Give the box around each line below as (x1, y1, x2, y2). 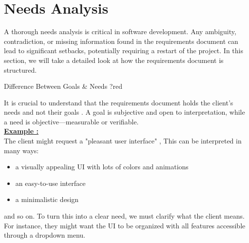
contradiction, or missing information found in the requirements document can (4, 36, 238, 46)
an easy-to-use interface (15, 178, 86, 188)
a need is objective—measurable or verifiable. (4, 116, 139, 126)
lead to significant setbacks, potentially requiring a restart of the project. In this (4, 45, 243, 56)
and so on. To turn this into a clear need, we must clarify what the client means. (4, 211, 245, 221)
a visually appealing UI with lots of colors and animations (15, 162, 189, 172)
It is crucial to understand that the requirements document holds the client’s (4, 97, 233, 107)
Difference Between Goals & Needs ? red (4, 81, 122, 91)
